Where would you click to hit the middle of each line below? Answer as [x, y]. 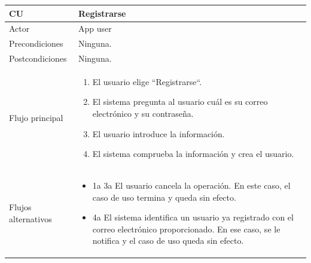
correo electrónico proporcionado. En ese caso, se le [186, 229]
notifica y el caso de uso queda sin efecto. [168, 241]
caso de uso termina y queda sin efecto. [164, 197]
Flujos [20, 207]
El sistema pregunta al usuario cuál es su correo [180, 102]
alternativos [31, 219]
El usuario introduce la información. [158, 133]
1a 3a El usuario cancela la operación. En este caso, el [191, 185]
